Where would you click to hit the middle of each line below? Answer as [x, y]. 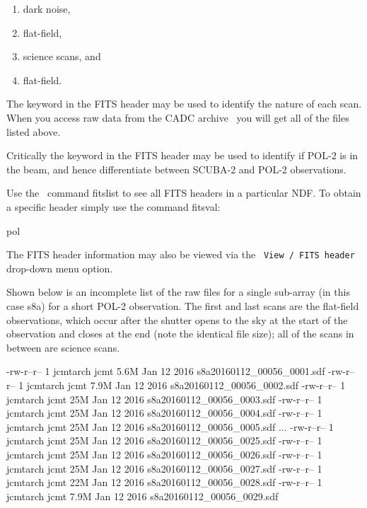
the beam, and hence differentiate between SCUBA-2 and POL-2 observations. [176, 169]
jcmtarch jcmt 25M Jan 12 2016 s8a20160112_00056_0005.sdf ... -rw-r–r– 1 [170, 426]
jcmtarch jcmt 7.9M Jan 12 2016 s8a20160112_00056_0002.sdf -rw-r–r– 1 [186, 385]
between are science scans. [63, 347]
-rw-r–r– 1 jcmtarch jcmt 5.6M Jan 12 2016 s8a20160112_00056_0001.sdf [166, 371]
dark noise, [47, 8]
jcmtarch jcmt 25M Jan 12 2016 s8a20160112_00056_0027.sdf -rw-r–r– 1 [164, 468]
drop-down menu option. [60, 268]
